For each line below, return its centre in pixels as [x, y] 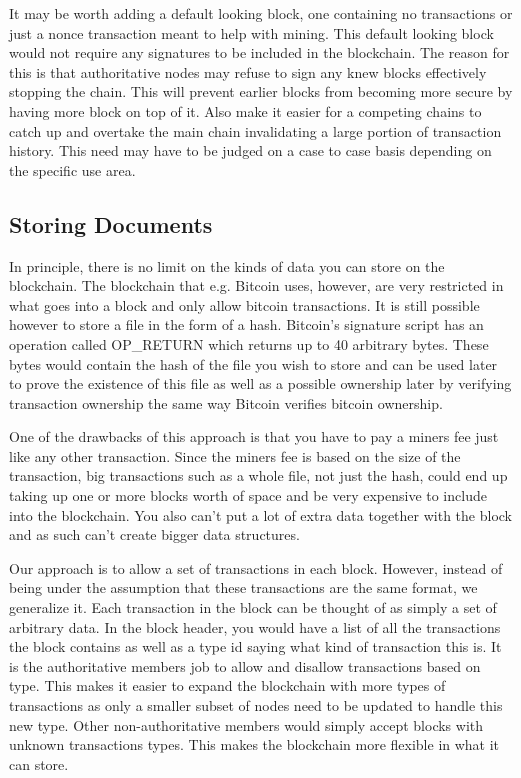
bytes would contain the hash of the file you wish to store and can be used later [253, 363]
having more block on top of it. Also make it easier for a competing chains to [245, 110]
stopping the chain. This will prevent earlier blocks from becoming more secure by [261, 91]
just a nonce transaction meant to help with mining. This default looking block [251, 32]
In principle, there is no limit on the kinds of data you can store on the [227, 265]
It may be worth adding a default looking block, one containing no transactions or [261, 13]
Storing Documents [111, 223]
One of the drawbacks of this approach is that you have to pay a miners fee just [254, 436]
